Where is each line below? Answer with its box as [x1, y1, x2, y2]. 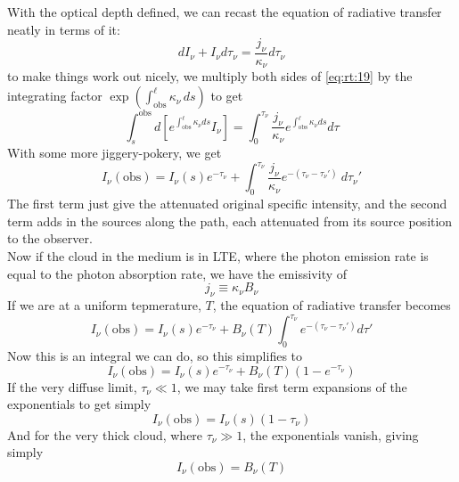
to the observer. [7, 229, 93, 248]
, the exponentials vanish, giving [242, 425, 419, 444]
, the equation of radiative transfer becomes [212, 296, 451, 315]
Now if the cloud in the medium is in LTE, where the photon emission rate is [7, 247, 429, 266]
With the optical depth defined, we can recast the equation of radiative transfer [7, 3, 442, 20]
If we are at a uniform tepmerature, [7, 296, 201, 315]
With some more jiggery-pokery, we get [7, 143, 222, 162]
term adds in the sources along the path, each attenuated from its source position [7, 211, 453, 230]
